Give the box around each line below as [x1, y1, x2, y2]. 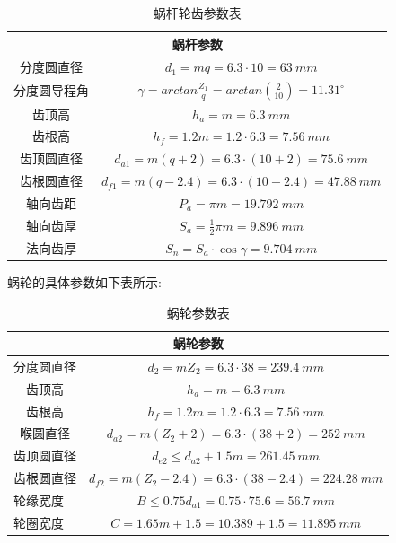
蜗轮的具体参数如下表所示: [7, 272, 162, 291]
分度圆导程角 [13, 81, 89, 100]
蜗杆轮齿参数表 [153, 4, 242, 22]
